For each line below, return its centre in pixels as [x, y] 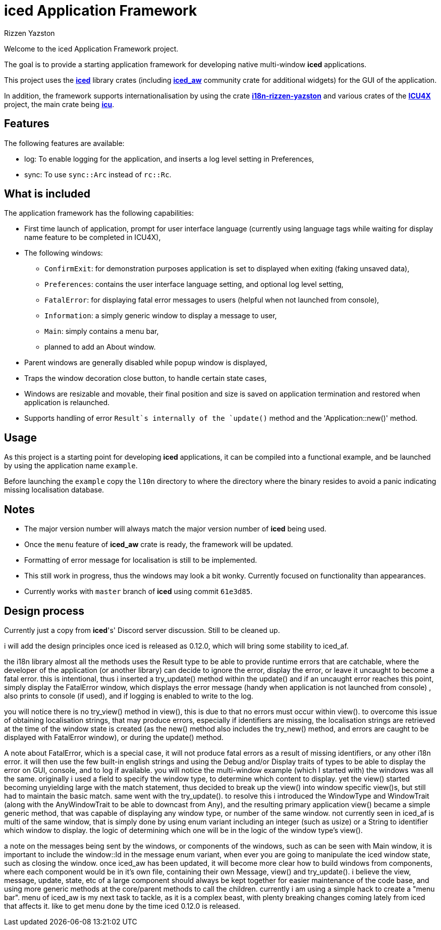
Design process [44, 611]
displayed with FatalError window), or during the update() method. [114, 737]
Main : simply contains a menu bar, [102, 331]
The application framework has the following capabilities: [99, 213]
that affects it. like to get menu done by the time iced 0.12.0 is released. [122, 906]
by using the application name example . [71, 466]
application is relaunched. [67, 403]
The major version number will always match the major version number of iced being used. [175, 529]
